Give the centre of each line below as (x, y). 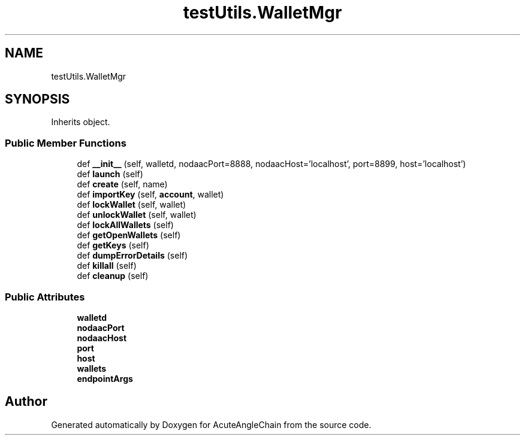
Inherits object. (81, 122)
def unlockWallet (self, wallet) (137, 215)
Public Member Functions (66, 143)
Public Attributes (45, 297)
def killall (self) (107, 266)
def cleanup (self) (113, 276)
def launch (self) (110, 174)
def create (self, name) (122, 184)
